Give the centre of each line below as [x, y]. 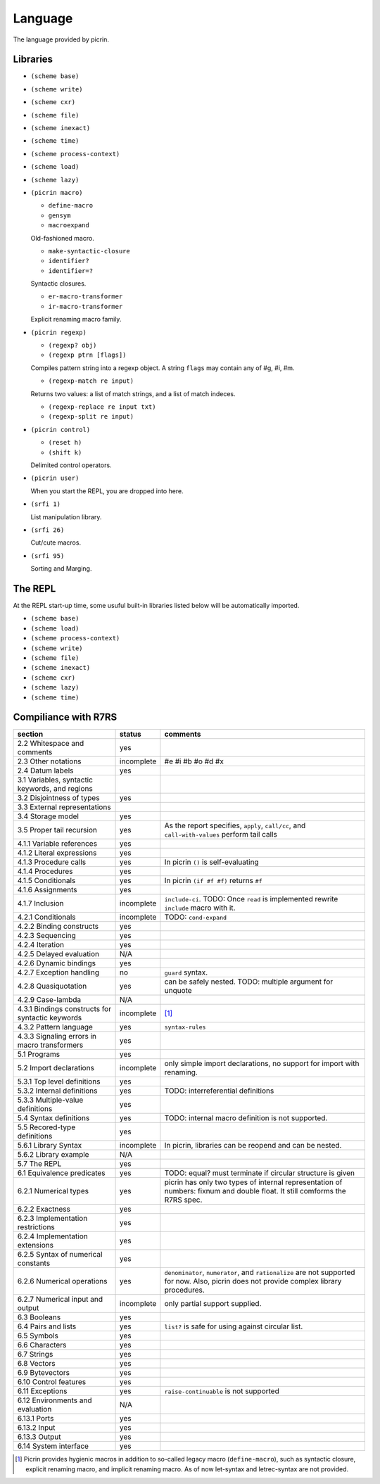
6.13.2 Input [36, 1428]
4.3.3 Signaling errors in [57, 1036]
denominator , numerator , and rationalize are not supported [260, 1272]
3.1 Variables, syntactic [55, 780]
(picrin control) [61, 430]
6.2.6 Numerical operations [63, 1281]
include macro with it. [200, 908]
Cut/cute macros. [56, 543]
